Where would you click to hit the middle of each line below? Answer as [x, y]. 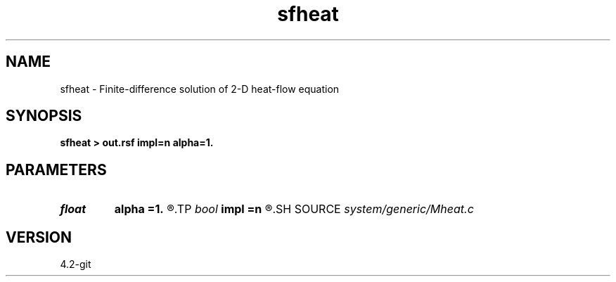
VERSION [39, 237]
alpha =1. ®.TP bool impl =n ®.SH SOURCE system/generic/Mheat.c [294, 209]
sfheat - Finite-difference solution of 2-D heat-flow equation [200, 89]
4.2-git [76, 264]
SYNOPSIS [44, 116]
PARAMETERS [56, 169]
